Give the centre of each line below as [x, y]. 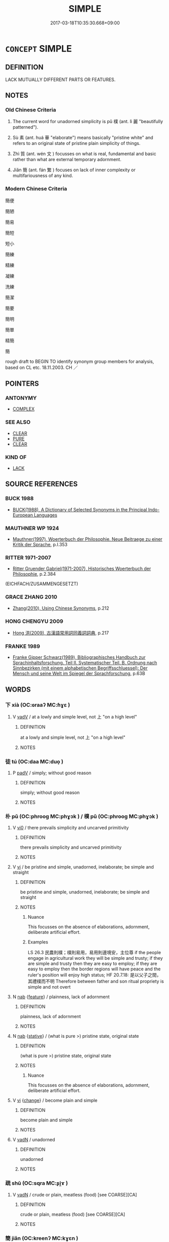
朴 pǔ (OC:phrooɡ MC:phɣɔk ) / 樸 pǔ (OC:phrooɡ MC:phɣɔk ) [82, 816]
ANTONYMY [21, 398]
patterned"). [25, 127]
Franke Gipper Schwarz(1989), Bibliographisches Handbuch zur [79, 657]
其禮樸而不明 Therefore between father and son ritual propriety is [96, 982]
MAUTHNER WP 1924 [32, 528]
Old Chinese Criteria [31, 110]
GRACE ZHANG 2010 [31, 597]
